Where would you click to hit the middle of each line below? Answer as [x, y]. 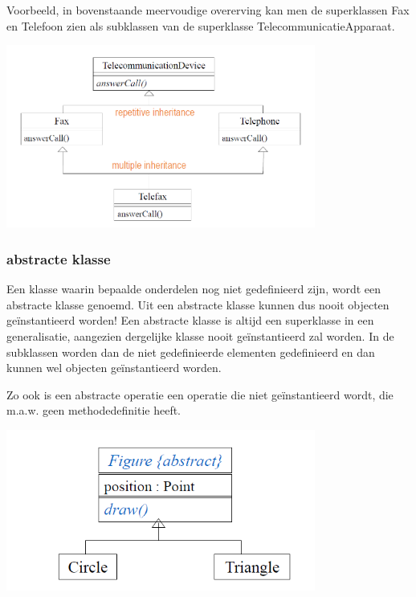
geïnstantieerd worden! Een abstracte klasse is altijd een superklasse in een [190, 320]
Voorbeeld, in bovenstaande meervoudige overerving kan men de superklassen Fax [208, 10]
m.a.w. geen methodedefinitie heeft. [94, 410]
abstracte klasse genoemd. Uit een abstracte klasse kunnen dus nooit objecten [198, 304]
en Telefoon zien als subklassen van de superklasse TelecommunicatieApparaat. [201, 25]
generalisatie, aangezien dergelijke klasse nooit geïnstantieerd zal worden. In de [200, 335]
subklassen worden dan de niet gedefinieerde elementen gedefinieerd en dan [191, 352]
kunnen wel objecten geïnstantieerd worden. [114, 368]
